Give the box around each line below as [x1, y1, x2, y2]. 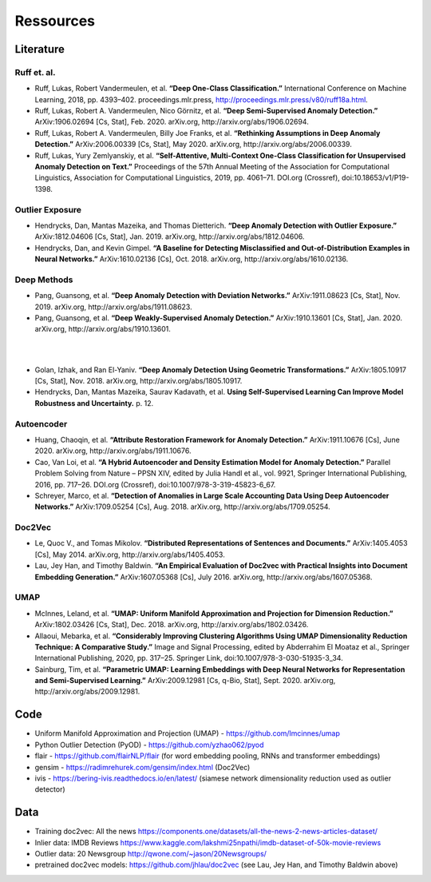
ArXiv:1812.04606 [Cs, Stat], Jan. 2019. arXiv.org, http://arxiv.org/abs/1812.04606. [34, 232, 305, 241]
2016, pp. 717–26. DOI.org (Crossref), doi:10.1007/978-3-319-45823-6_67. [34, 479, 276, 489]
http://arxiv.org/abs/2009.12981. [34, 687, 140, 697]
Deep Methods [14, 274, 73, 285]
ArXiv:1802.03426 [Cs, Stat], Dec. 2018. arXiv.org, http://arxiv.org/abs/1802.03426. [34, 620, 309, 630]
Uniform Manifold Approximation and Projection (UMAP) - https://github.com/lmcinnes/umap [34, 729, 341, 738]
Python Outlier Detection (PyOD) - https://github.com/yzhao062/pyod [34, 740, 264, 749]
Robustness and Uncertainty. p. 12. [34, 398, 154, 407]
